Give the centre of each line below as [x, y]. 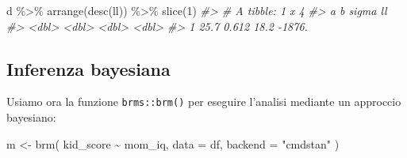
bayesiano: [31, 117]
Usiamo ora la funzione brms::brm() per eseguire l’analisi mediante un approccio [204, 102]
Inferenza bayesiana [88, 68]
